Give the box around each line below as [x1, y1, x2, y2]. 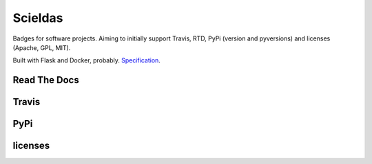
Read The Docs [12, 74, 79, 86]
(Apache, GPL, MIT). [12, 43, 71, 51]
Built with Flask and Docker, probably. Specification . [12, 56, 161, 65]
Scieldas [12, 10, 63, 25]
